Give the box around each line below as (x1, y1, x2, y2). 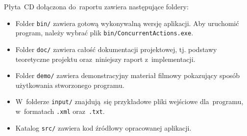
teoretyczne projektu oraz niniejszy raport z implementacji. (15, 54, 196, 64)
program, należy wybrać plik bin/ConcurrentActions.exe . (15, 27, 194, 38)
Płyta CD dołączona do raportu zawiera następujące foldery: (4, 1, 189, 11)
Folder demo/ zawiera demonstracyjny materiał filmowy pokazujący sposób (15, 70, 240, 81)
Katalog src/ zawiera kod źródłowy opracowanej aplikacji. (15, 122, 192, 133)
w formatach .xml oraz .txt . (15, 106, 105, 116)
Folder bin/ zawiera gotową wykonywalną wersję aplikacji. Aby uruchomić (15, 18, 239, 28)
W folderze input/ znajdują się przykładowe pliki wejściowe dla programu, (15, 96, 244, 107)
